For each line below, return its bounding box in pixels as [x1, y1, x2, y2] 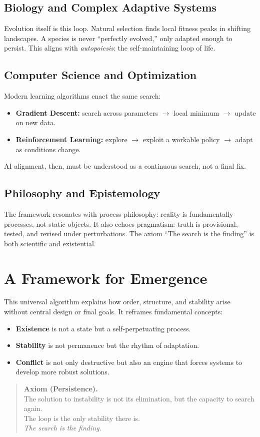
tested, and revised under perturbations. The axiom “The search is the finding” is [4, 228, 254, 239]
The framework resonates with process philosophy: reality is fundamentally [4, 208, 233, 219]
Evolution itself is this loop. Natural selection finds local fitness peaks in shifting [4, 23, 250, 34]
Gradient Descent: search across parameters [15, 107, 158, 118]
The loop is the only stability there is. [23, 412, 140, 423]
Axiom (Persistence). [23, 383, 98, 394]
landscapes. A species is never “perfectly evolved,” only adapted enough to [4, 33, 232, 43]
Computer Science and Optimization [4, 67, 197, 83]
